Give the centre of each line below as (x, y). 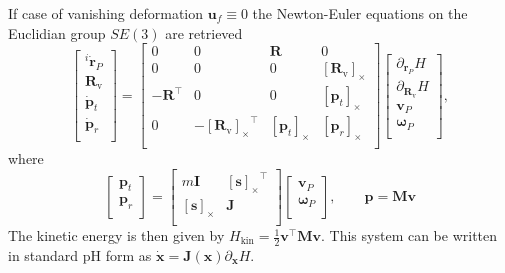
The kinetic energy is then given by (116, 235)
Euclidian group (57, 32)
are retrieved (204, 32)
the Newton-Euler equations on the (360, 13)
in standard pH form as (80, 254)
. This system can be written (409, 235)
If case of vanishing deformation (106, 13)
